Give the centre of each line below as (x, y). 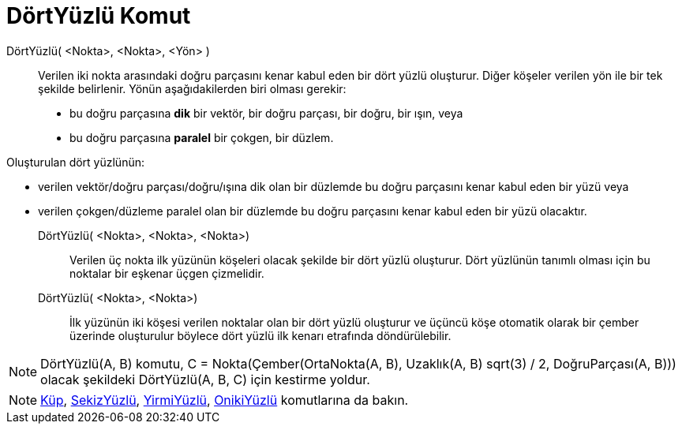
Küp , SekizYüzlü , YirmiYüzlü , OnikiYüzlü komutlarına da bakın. (225, 400)
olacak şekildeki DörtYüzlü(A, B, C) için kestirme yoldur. (205, 379)
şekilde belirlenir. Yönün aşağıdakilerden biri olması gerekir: (192, 88)
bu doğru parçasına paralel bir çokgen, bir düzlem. (202, 137)
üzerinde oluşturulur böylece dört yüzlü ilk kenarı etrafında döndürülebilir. (260, 335)
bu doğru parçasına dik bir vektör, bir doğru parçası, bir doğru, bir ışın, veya (266, 113)
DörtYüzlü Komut (99, 16)
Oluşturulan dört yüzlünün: (76, 162)
